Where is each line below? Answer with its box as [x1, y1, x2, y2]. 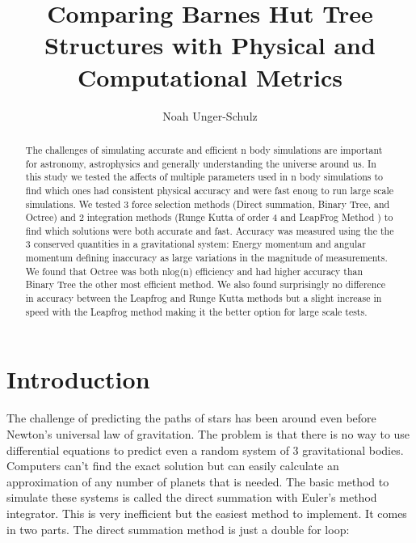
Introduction [6, 363, 150, 396]
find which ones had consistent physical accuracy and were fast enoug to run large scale [25, 183, 394, 197]
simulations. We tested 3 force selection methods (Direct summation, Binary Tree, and [25, 197, 390, 210]
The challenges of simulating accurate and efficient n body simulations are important [25, 142, 383, 156]
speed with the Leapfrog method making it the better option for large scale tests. [25, 304, 368, 318]
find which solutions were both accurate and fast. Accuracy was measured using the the [25, 223, 394, 237]
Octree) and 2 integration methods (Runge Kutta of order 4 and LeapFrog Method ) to [25, 210, 393, 224]
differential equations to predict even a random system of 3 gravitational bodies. [6, 441, 404, 458]
